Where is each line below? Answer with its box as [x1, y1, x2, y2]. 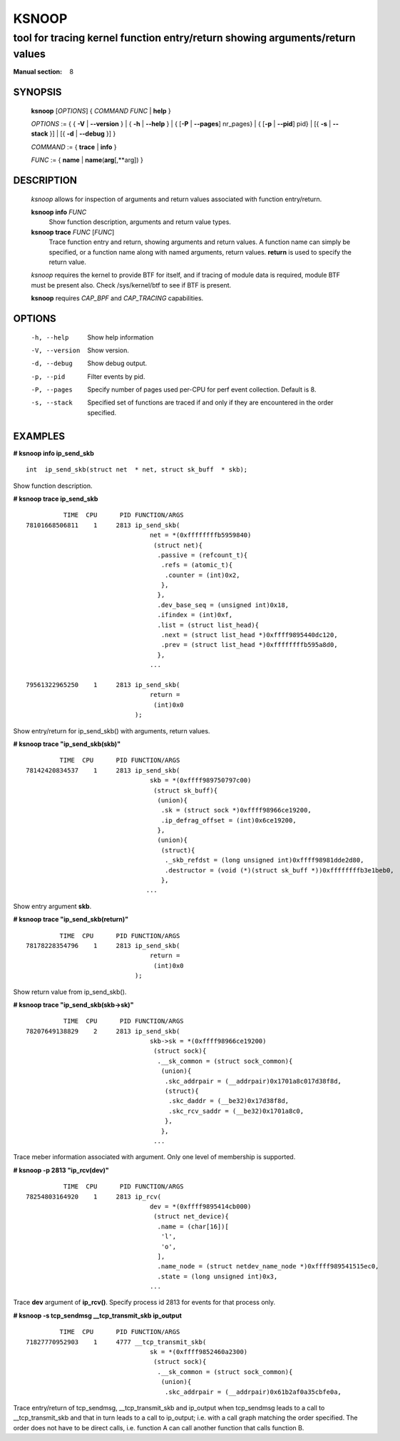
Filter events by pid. [87, 372, 145, 381]
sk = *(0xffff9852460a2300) [150, 1348, 248, 1356]
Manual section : [13, 68, 63, 76]
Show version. [87, 346, 130, 355]
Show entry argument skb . [13, 902, 92, 910]
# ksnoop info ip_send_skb [13, 449, 94, 457]
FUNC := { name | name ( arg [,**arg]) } [31, 156, 144, 164]
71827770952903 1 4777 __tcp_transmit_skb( [26, 1338, 207, 1346]
